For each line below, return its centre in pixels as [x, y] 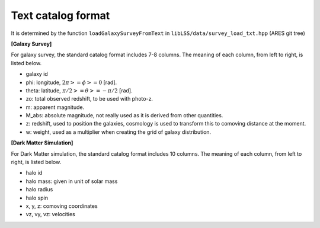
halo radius [39, 190]
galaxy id [37, 74]
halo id [34, 173]
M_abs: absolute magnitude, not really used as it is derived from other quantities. [124, 115]
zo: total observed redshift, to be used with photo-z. [89, 99]
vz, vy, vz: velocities [50, 214]
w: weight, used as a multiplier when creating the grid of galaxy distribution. [119, 132]
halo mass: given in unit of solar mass [72, 181]
